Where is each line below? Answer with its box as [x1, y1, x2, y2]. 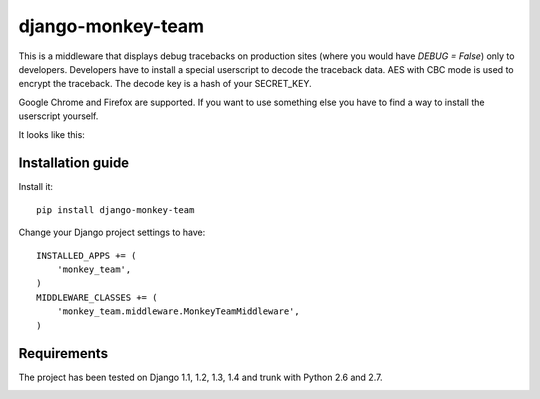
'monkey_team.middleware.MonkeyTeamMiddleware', [56, 306, 300, 317]
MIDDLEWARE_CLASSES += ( [36, 291, 158, 303]
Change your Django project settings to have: [18, 226, 206, 239]
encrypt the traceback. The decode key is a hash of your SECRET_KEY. [18, 78, 312, 90]
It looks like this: [18, 128, 85, 140]
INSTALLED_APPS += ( [36, 250, 137, 261]
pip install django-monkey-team [36, 204, 195, 215]
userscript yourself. [18, 110, 99, 122]
